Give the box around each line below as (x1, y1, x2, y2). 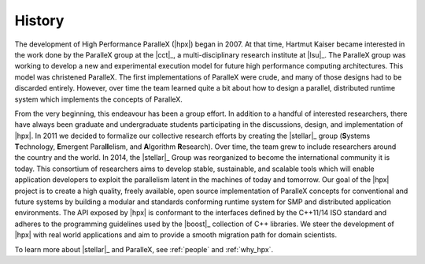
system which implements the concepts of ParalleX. (14, 95, 183, 104)
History (14, 12, 65, 29)
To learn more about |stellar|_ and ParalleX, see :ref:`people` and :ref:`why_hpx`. (14, 244, 274, 254)
